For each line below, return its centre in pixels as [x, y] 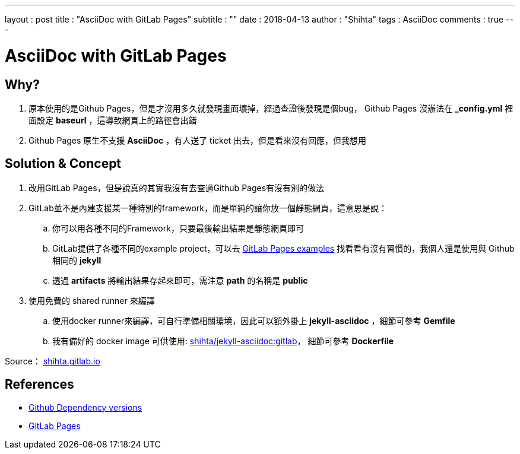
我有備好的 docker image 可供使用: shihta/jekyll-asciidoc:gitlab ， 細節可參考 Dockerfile [223, 341]
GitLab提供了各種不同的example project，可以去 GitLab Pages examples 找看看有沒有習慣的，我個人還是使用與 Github [283, 248]
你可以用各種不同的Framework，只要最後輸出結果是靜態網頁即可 [178, 228]
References [39, 385]
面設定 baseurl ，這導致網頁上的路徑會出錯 [113, 120]
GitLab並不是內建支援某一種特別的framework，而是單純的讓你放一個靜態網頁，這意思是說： [208, 208]
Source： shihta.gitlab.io [53, 361]
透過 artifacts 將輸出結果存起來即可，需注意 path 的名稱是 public [180, 280]
